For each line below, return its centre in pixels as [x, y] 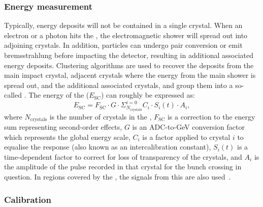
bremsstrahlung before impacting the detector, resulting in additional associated [129, 55]
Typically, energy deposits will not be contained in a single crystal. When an [123, 25]
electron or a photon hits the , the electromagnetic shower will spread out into [126, 35]
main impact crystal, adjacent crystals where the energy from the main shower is [130, 75]
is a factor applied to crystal [186, 137]
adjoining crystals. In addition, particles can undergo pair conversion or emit [123, 45]
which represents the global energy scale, [67, 137]
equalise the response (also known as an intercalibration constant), [108, 147]
